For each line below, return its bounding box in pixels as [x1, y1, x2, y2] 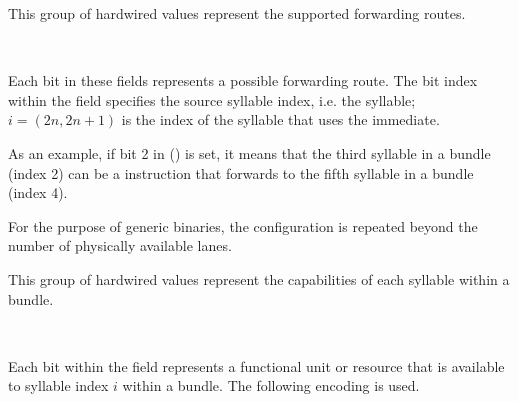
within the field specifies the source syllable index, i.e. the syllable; [8, 89, 416, 110]
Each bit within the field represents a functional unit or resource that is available [8, 355, 505, 376]
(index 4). [8, 182, 68, 203]
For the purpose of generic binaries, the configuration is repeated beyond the [8, 215, 478, 236]
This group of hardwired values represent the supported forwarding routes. [8, 3, 466, 23]
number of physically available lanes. [8, 235, 232, 256]
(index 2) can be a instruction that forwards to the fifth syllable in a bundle [8, 162, 474, 183]
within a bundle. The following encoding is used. [122, 375, 420, 396]
